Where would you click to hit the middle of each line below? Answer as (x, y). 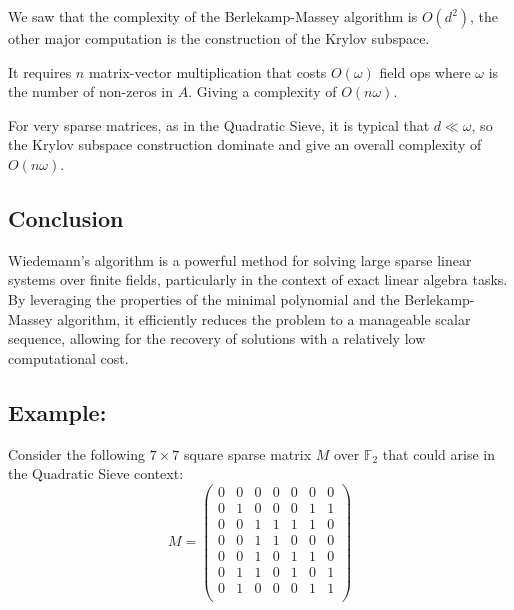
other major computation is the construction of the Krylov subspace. (219, 38)
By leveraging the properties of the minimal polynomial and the (204, 298)
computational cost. (68, 357)
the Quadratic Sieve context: (96, 473)
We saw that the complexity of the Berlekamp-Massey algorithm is (213, 16)
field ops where (425, 71)
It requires (40, 71)
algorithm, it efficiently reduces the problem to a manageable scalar (264, 318)
